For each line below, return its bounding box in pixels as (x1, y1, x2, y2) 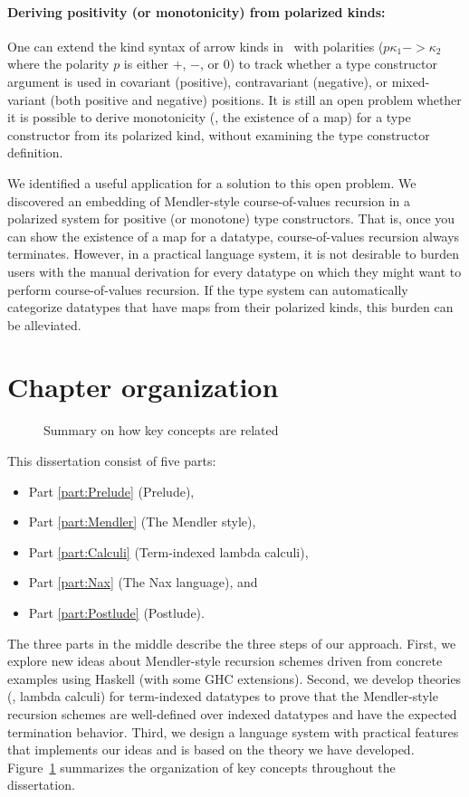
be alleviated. (7, 315, 81, 334)
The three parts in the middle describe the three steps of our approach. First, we (7, 633, 456, 652)
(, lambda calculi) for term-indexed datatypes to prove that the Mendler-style (7, 687, 438, 706)
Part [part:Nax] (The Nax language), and (28, 573, 258, 592)
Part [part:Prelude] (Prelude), (28, 481, 195, 500)
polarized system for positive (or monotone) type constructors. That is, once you (7, 209, 455, 228)
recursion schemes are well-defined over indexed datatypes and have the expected (7, 704, 457, 723)
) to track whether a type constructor (229, 54, 437, 73)
